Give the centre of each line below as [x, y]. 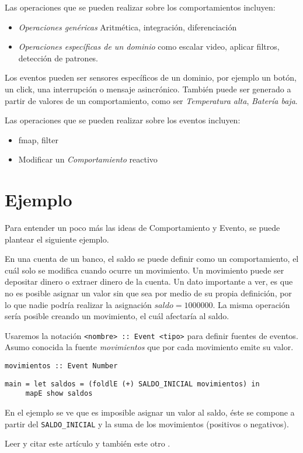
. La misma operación [251, 304]
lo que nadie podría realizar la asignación [78, 304]
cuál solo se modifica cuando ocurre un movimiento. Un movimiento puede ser [144, 270]
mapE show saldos [59, 394]
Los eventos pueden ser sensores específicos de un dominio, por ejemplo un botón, [151, 77]
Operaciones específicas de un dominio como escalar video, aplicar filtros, [149, 46]
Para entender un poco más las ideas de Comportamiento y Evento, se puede [142, 228]
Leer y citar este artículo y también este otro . [88, 443]
